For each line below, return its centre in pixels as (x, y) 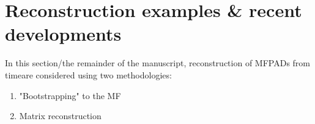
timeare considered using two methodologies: (88, 74)
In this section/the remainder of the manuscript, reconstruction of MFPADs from (157, 63)
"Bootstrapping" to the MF (70, 95)
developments (63, 34)
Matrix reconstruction (60, 116)
